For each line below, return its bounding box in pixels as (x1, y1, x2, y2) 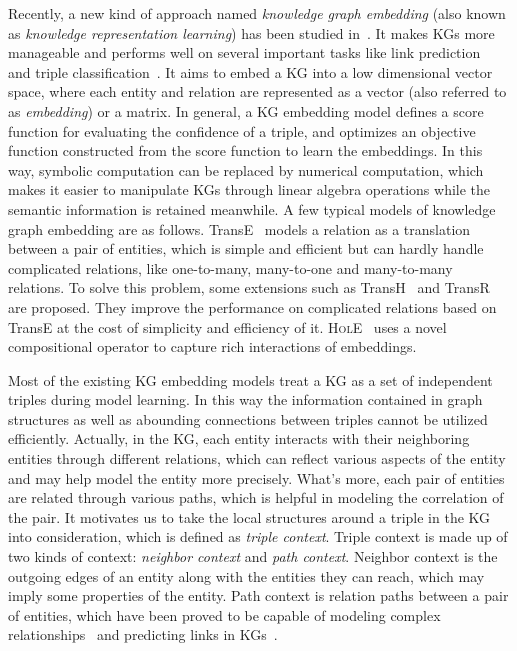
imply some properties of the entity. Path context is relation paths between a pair (8, 585, 509, 606)
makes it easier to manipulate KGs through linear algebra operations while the (8, 179, 491, 200)
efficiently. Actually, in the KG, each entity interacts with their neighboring (8, 428, 470, 449)
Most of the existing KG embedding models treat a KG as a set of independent (8, 369, 493, 390)
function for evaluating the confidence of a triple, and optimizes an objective (8, 120, 476, 141)
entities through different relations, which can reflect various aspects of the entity (8, 448, 506, 469)
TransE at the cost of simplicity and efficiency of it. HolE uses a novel (8, 316, 447, 337)
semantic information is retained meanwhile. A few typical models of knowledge (8, 198, 496, 219)
